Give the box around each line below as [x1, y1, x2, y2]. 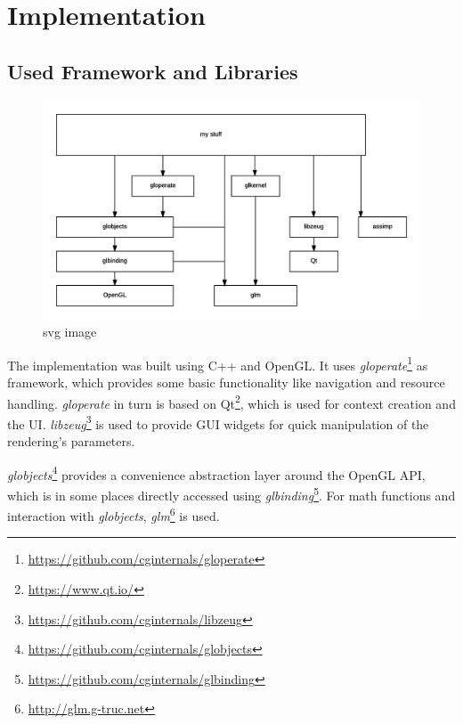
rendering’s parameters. [7, 432, 135, 451]
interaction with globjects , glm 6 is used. [7, 504, 220, 525]
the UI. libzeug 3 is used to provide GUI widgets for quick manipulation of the [7, 411, 429, 433]
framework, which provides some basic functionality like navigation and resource [7, 372, 445, 391]
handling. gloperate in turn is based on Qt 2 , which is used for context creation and [7, 391, 456, 412]
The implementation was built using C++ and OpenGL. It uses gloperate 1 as [7, 353, 428, 374]
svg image [43, 322, 97, 341]
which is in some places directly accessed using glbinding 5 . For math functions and [7, 483, 456, 504]
